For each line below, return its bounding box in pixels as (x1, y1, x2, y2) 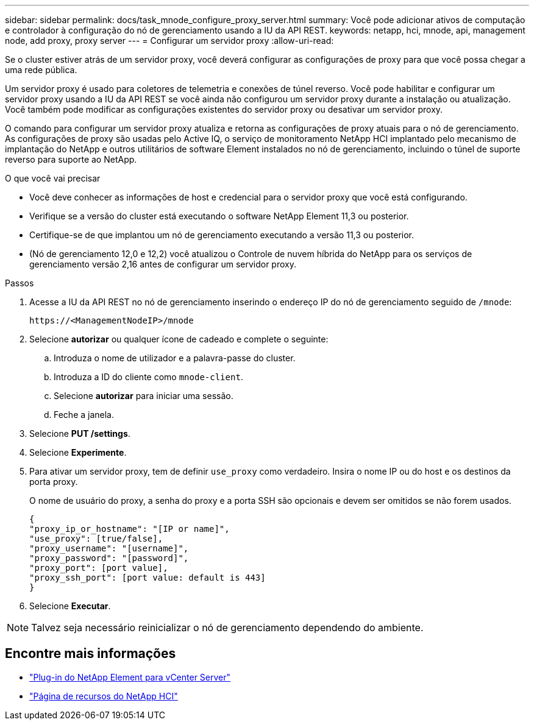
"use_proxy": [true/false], (29, 534, 163, 543)
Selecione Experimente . (29, 447, 127, 458)
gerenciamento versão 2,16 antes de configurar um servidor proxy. (29, 259, 296, 269)
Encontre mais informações (5, 646, 176, 662)
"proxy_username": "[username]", (29, 543, 189, 553)
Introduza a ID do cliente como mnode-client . (54, 372, 243, 382)
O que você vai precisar (5, 173, 101, 183)
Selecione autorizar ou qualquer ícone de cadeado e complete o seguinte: (29, 334, 329, 344)
